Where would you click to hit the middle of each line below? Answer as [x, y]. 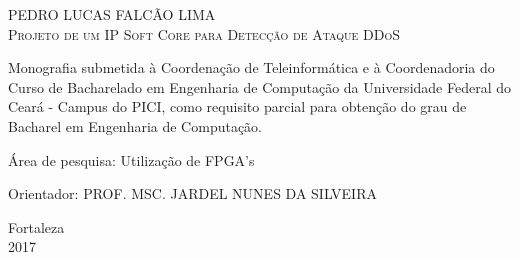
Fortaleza [36, 226]
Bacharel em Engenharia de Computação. [135, 125]
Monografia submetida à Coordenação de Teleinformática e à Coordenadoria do [251, 67]
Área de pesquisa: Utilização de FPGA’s [131, 159]
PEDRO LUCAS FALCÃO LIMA [112, 14]
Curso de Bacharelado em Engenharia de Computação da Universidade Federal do [259, 86]
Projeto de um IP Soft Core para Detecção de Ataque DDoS [204, 33]
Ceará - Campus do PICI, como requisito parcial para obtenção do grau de [237, 106]
